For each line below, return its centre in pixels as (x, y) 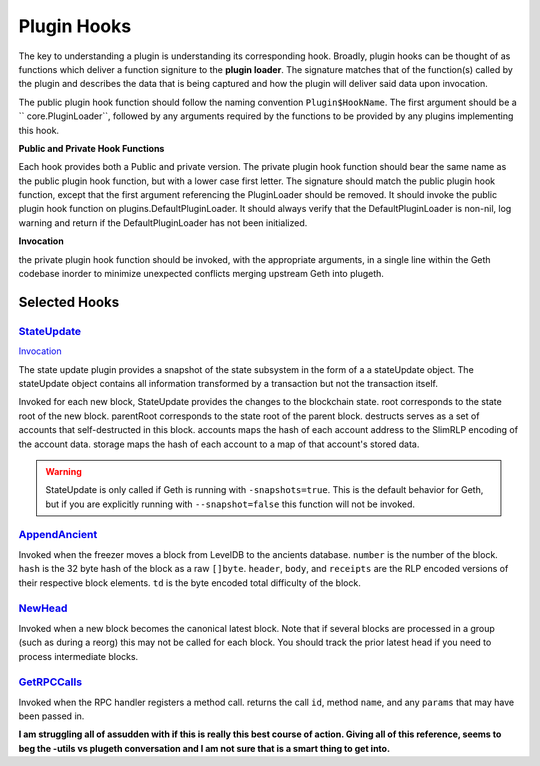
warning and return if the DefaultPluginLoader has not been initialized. (163, 222)
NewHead (43, 608)
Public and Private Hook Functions (91, 148)
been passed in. (51, 716)
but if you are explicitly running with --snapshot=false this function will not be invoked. (230, 504)
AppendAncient (58, 535)
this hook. (39, 130)
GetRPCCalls (50, 682)
